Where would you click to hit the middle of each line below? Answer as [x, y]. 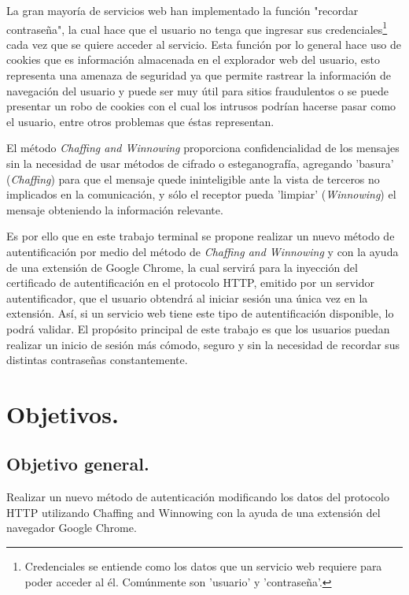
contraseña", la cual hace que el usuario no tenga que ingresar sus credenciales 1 [197, 28]
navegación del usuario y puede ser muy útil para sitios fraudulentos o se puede [197, 90]
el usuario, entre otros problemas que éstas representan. [140, 121]
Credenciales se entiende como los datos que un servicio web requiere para [203, 566]
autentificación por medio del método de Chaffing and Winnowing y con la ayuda [203, 251]
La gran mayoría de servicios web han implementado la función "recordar [182, 10]
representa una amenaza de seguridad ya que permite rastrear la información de [199, 75]
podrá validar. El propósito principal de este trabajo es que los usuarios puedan [198, 328]
